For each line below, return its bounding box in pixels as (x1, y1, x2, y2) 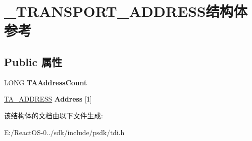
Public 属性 (4, 54, 62, 69)
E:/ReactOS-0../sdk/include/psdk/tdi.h (4, 127, 125, 137)
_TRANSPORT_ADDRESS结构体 (4, 1, 248, 21)
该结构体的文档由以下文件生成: (4, 110, 103, 120)
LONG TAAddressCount (4, 77, 87, 87)
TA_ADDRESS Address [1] (4, 94, 92, 104)
